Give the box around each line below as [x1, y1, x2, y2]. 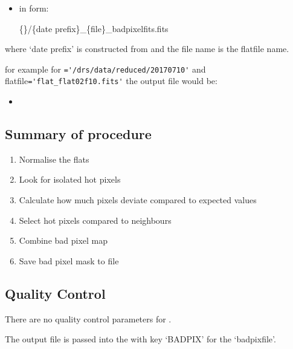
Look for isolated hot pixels [19, 173, 121, 186]
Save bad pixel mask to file [19, 254, 119, 267]
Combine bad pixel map [19, 234, 108, 247]
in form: [19, 2, 49, 14]
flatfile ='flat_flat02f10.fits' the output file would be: [5, 74, 217, 87]
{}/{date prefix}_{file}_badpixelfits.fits [19, 22, 169, 34]
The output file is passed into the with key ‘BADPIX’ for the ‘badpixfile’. [5, 333, 276, 345]
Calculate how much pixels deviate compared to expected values [19, 194, 257, 206]
